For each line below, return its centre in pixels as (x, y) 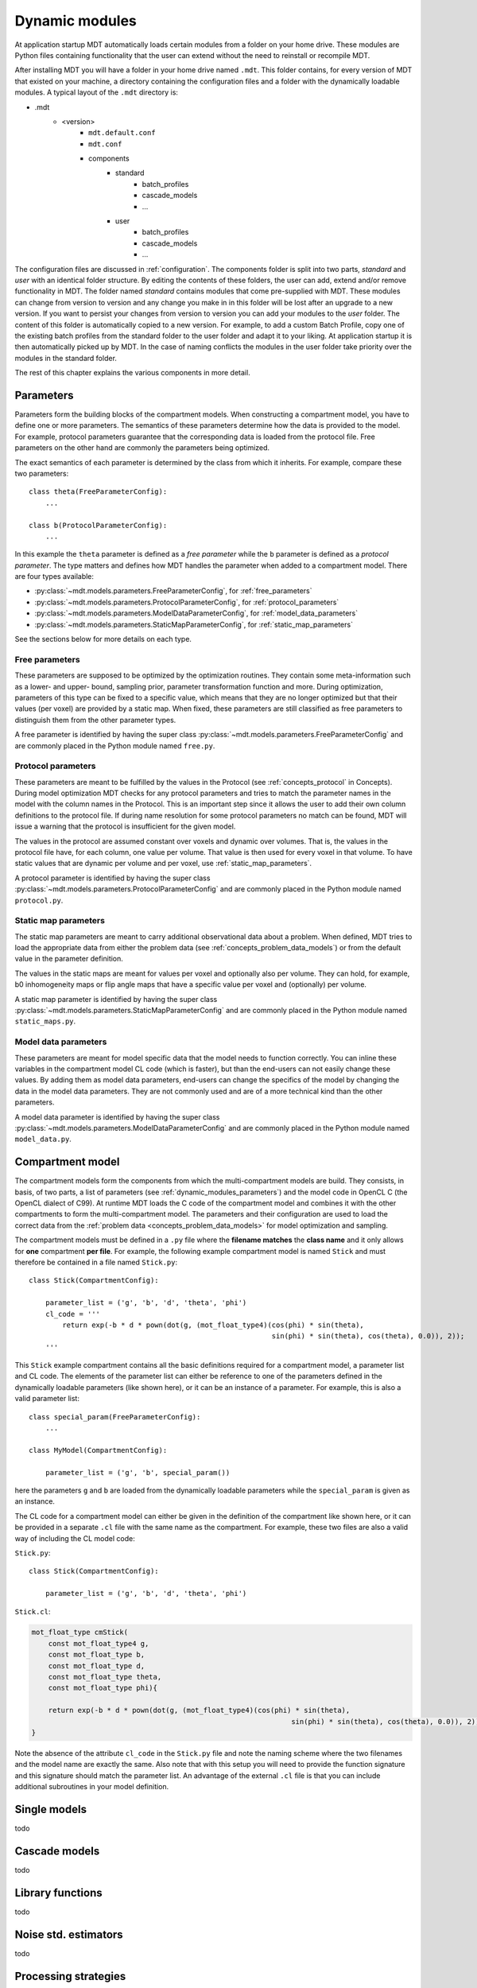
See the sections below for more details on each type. (103, 639)
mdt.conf (105, 144)
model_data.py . (43, 1139)
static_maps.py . (45, 1021)
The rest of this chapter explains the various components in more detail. (132, 373)
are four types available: (54, 577)
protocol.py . (39, 900)
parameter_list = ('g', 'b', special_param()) (138, 1472)
